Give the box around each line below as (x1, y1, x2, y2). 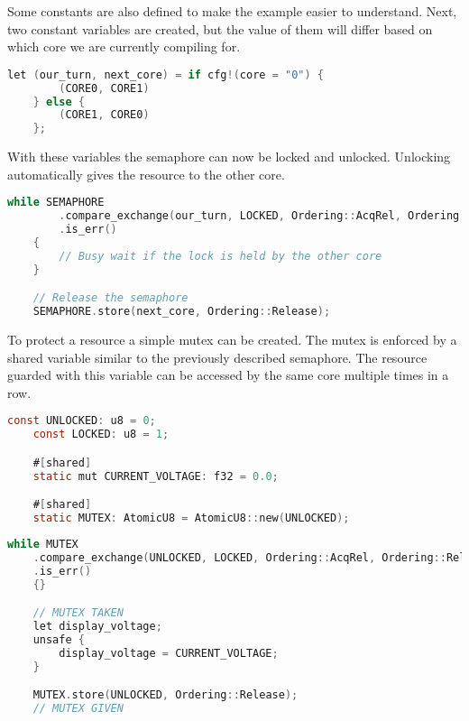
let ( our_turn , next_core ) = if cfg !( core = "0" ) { (7, 68, 324, 81)
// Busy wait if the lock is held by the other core (59, 249, 382, 263)
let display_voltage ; (32, 619, 162, 633)
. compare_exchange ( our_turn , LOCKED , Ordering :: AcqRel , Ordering (59, 209, 460, 223)
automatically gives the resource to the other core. (7, 164, 285, 183)
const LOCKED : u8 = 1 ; (32, 428, 170, 441)
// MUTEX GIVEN (32, 702, 124, 715)
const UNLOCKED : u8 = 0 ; (7, 414, 156, 428)
